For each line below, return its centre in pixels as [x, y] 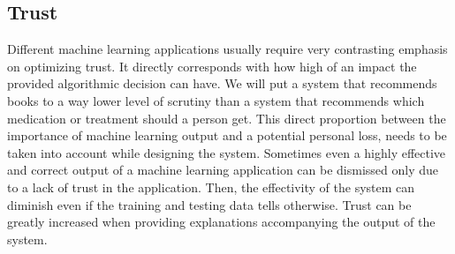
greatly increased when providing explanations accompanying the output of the [221, 222]
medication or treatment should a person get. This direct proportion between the [227, 118]
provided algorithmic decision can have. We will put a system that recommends [222, 83]
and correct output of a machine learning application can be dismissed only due [223, 170]
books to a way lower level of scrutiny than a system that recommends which [216, 100]
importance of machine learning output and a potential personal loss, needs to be [227, 135]
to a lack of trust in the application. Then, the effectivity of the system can [211, 187]
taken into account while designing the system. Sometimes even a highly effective [227, 152]
